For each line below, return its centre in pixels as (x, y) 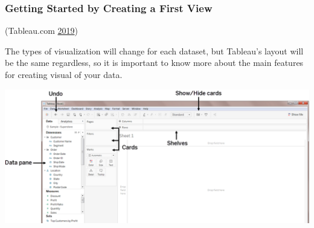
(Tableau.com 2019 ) (41, 31)
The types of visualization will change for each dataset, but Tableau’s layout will (154, 50)
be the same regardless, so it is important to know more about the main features (154, 63)
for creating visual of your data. (64, 74)
